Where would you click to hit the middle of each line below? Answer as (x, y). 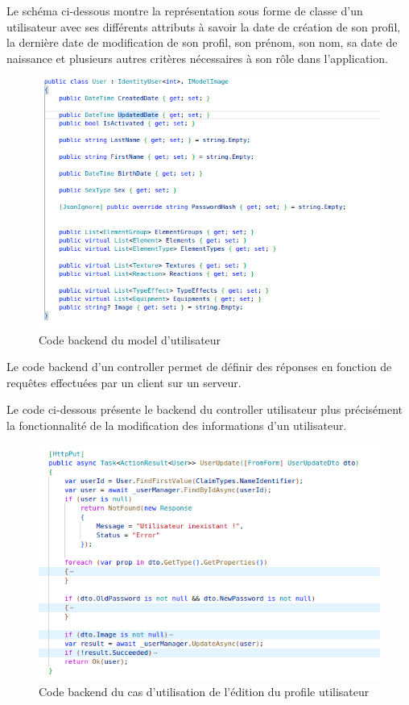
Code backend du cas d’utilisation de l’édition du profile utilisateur (204, 692)
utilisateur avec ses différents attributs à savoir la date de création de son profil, (204, 26)
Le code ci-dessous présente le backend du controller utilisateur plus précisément (205, 409)
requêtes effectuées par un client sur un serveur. (124, 382)
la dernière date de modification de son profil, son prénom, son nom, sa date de (202, 42)
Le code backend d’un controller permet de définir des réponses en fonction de (199, 367)
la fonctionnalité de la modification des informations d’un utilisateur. (177, 426)
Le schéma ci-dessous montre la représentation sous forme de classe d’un (185, 10)
